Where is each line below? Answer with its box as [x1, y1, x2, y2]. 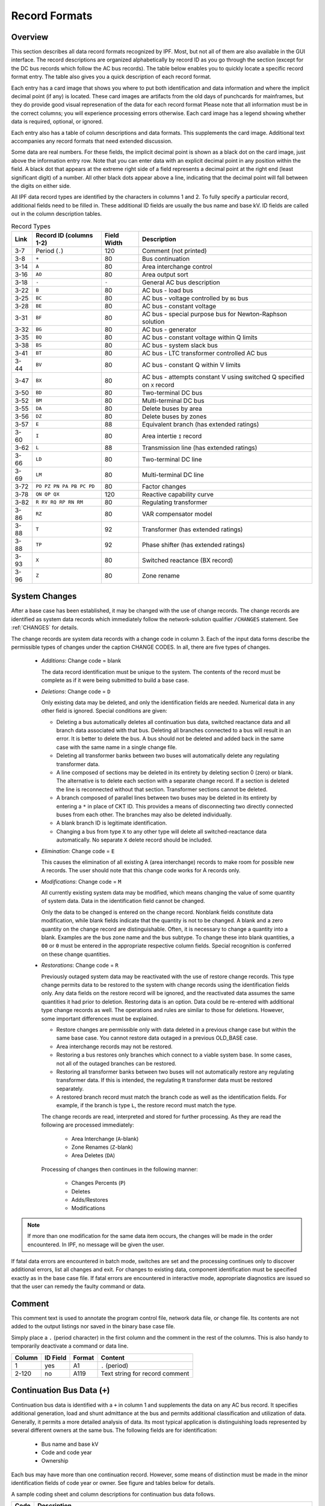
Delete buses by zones [141, 412, 207, 420]
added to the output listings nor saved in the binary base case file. [11, 1323, 176, 1330]
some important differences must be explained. [41, 1015, 159, 1022]
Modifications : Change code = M [41, 878, 122, 885]
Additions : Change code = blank [41, 657, 122, 664]
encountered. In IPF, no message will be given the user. [27, 1241, 165, 1248]
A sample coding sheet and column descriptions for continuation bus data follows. [11, 1490, 215, 1498]
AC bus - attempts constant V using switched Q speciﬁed [141, 372, 305, 381]
